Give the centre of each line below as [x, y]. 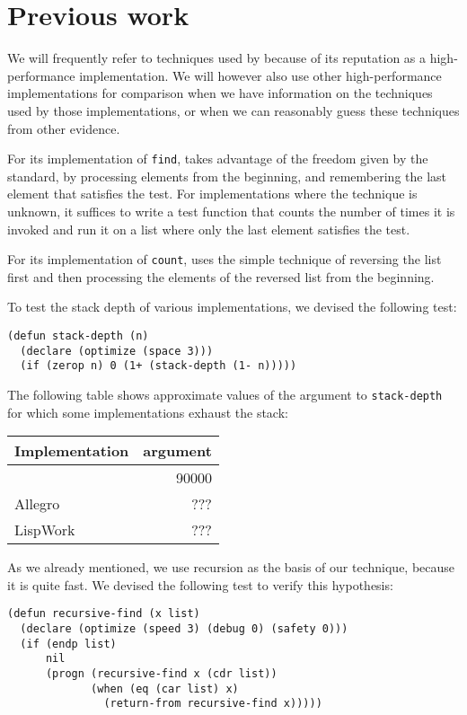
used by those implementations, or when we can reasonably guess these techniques [233, 110]
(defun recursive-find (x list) [104, 614]
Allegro [37, 504]
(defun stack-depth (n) [78, 335]
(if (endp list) [68, 644]
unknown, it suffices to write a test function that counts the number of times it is [231, 211]
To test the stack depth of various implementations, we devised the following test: [232, 307]
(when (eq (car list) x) [165, 689]
